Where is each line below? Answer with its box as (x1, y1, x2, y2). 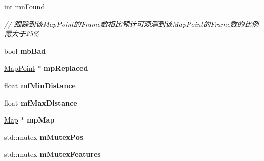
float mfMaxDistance (4, 97, 77, 108)
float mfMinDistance (4, 79, 76, 90)
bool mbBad (4, 45, 46, 56)
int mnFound (4, 1, 45, 11)
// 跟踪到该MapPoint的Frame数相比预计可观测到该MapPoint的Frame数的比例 (4, 18, 259, 29)
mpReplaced (43, 63, 88, 73)
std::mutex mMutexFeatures (4, 149, 101, 159)
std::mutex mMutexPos (4, 131, 84, 142)
